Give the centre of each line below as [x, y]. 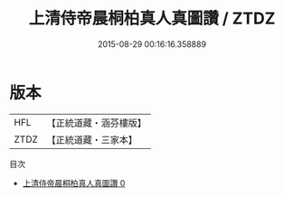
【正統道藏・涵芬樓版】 [97, 123]
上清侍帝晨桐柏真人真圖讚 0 [74, 183]
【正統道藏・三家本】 [92, 139]
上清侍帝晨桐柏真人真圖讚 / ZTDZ [152, 19]
